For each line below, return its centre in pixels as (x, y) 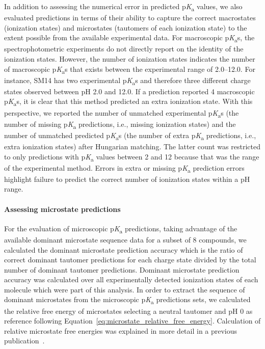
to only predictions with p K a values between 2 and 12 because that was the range (132, 157)
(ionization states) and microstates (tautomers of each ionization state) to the (126, 27)
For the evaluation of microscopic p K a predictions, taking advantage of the (121, 229)
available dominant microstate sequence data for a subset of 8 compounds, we (125, 239)
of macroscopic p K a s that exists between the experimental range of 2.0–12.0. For (130, 69)
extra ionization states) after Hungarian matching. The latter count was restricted (132, 146)
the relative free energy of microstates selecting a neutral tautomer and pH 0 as (128, 311)
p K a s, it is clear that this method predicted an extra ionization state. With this (128, 102)
